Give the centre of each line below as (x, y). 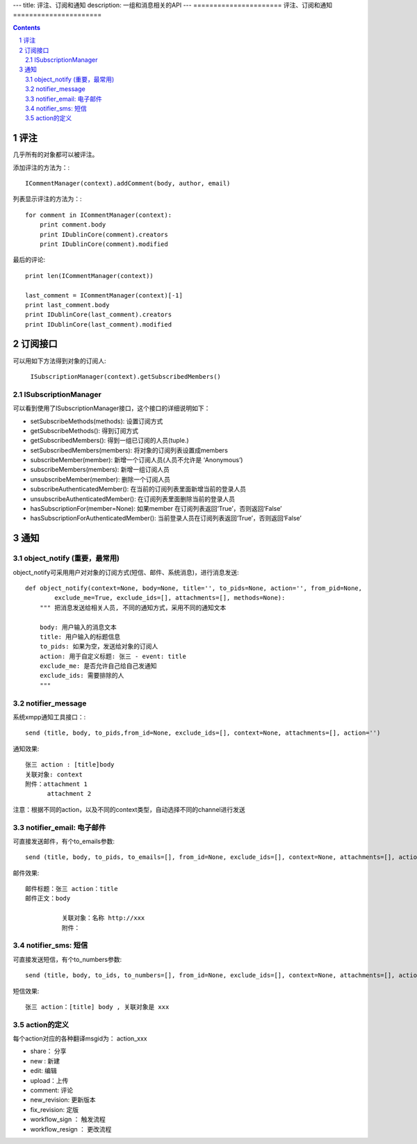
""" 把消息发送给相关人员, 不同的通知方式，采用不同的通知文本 (133, 607)
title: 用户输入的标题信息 (80, 637)
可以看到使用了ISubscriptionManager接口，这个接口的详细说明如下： (112, 408)
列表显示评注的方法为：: (48, 199)
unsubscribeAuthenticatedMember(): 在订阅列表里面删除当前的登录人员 (133, 499)
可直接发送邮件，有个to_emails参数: (64, 841)
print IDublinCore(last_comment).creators (99, 315)
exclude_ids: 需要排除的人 (82, 676)
